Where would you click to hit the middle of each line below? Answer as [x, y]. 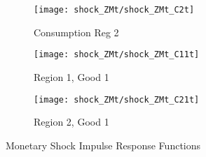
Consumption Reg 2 [76, 32]
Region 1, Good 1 [71, 76]
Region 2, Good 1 [71, 122]
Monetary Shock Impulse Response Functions [103, 145]
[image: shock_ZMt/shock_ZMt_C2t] [114, 10]
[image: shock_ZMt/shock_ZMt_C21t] [117, 99]
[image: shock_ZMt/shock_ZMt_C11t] [117, 55]
